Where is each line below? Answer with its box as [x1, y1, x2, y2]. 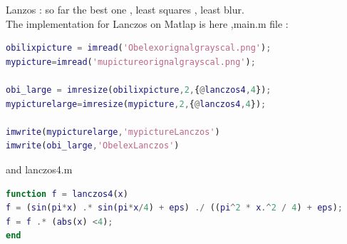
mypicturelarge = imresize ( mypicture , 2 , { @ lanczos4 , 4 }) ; [6, 98, 266, 109]
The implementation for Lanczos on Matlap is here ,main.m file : [6, 16, 289, 31]
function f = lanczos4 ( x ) [6, 188, 128, 199]
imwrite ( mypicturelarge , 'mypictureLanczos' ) [6, 126, 220, 137]
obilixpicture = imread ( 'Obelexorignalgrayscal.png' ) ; [6, 43, 271, 54]
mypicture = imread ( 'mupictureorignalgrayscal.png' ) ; [6, 56, 256, 67]
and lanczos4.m [6, 161, 73, 176]
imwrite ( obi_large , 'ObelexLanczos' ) [6, 141, 180, 151]
